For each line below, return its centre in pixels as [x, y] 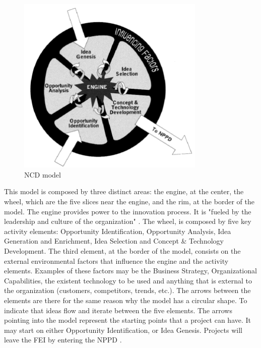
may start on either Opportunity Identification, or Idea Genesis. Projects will [123, 330]
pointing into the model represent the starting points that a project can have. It [128, 320]
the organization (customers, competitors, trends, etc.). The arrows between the [127, 290]
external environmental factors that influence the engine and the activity [116, 260]
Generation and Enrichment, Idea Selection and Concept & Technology [114, 241]
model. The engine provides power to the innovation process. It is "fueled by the [128, 211]
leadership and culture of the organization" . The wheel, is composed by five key [128, 221]
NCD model [43, 174]
